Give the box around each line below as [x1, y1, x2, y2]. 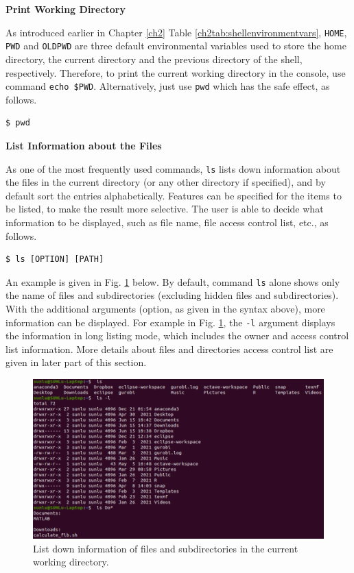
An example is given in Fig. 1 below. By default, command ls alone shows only [5, 274, 340, 289]
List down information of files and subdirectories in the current [33, 541, 298, 555]
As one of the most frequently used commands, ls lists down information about [5, 161, 341, 175]
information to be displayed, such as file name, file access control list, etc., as [5, 215, 329, 229]
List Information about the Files [5, 138, 162, 152]
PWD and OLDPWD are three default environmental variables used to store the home [5, 38, 346, 53]
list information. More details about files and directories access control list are [5, 341, 333, 356]
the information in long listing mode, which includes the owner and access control [5, 328, 349, 343]
